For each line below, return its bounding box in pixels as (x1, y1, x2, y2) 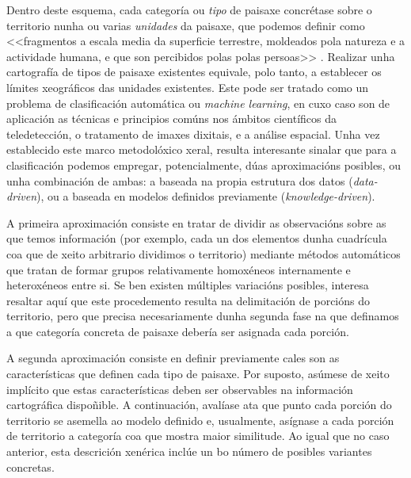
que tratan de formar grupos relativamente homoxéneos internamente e (6, 261, 351, 277)
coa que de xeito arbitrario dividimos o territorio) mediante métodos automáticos (6, 245, 401, 262)
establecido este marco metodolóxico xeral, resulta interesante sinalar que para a (6, 141, 397, 158)
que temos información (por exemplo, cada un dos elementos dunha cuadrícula (6, 230, 387, 247)
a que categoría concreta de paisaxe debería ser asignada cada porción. (6, 323, 349, 339)
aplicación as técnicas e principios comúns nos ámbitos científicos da (6, 110, 337, 127)
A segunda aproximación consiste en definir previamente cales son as (6, 350, 340, 366)
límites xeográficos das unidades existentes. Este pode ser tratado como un (6, 78, 369, 95)
